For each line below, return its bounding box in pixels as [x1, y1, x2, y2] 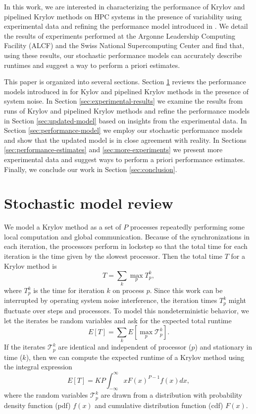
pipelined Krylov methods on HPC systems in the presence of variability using [4, 11, 242, 21]
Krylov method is [4, 260, 57, 271]
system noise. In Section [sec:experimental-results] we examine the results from [4, 96, 243, 106]
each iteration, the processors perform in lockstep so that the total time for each [4, 241, 248, 251]
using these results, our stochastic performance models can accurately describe [4, 50, 242, 60]
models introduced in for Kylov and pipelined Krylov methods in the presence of [4, 86, 249, 96]
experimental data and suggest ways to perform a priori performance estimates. [4, 154, 245, 164]
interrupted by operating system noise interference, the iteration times [4, 295, 217, 305]
